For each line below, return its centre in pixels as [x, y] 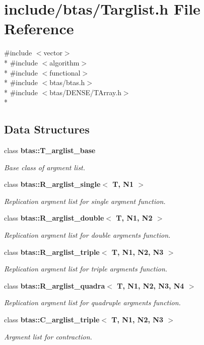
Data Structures [47, 129]
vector [53, 53]
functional [65, 72]
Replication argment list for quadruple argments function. [92, 302]
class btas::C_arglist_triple [52, 320]
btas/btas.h [67, 82]
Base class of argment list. [45, 167]
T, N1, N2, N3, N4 [151, 285]
